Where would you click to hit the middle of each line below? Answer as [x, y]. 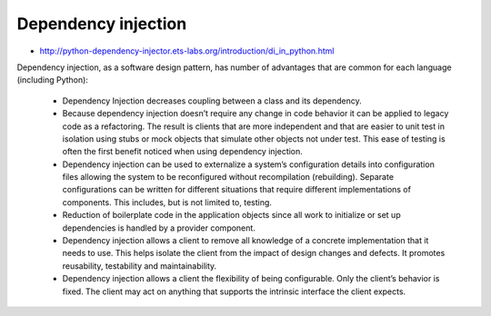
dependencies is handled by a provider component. [159, 228]
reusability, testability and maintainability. [140, 266]
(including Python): [52, 80]
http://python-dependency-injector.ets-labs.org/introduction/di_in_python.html [187, 51]
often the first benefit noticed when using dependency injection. [183, 152]
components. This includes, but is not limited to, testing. [167, 202]
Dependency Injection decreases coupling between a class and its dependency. [212, 101]
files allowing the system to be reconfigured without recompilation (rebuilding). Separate [228, 177]
